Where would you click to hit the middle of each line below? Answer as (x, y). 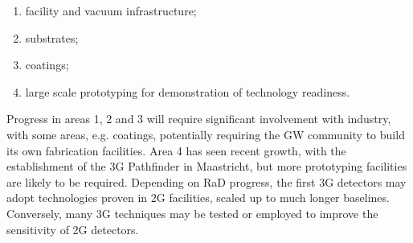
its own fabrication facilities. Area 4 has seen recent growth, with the (176, 150)
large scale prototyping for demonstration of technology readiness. (188, 91)
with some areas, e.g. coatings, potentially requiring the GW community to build (206, 134)
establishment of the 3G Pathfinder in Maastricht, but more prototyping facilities (207, 166)
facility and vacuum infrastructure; (111, 10)
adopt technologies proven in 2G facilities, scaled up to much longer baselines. (198, 198)
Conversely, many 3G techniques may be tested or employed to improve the (192, 213)
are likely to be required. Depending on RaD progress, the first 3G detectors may (206, 181)
